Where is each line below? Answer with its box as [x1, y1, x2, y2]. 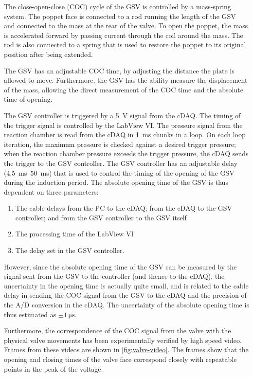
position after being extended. [4, 49, 93, 59]
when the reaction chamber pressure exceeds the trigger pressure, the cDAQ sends [4, 148, 249, 159]
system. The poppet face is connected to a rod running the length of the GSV [4, 11, 236, 21]
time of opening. [4, 94, 53, 104]
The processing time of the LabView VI [15, 229, 134, 239]
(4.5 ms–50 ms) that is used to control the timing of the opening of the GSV [4, 167, 235, 178]
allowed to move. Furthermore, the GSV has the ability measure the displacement [4, 75, 248, 85]
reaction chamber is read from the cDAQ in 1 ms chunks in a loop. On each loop [4, 129, 246, 140]
